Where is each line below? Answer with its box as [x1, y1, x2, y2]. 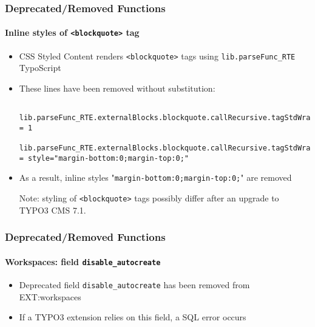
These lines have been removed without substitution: [19, 81, 215, 94]
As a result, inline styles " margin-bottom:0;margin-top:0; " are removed [19, 171, 292, 184]
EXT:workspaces [19, 290, 81, 303]
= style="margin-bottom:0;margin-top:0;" [19, 153, 189, 163]
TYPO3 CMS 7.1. [19, 203, 86, 216]
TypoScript [19, 61, 61, 74]
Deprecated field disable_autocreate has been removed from [19, 278, 250, 291]
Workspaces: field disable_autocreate [5, 255, 161, 268]
